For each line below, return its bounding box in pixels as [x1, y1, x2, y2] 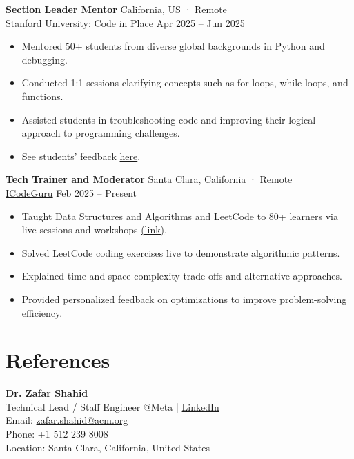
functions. [21, 88, 63, 103]
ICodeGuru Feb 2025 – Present [6, 185, 137, 199]
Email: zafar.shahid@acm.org [6, 413, 128, 427]
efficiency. [21, 305, 63, 320]
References [6, 346, 110, 374]
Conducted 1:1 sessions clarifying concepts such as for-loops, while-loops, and [21, 75, 348, 90]
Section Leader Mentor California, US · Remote [6, 2, 227, 16]
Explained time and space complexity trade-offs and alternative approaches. [21, 268, 342, 283]
